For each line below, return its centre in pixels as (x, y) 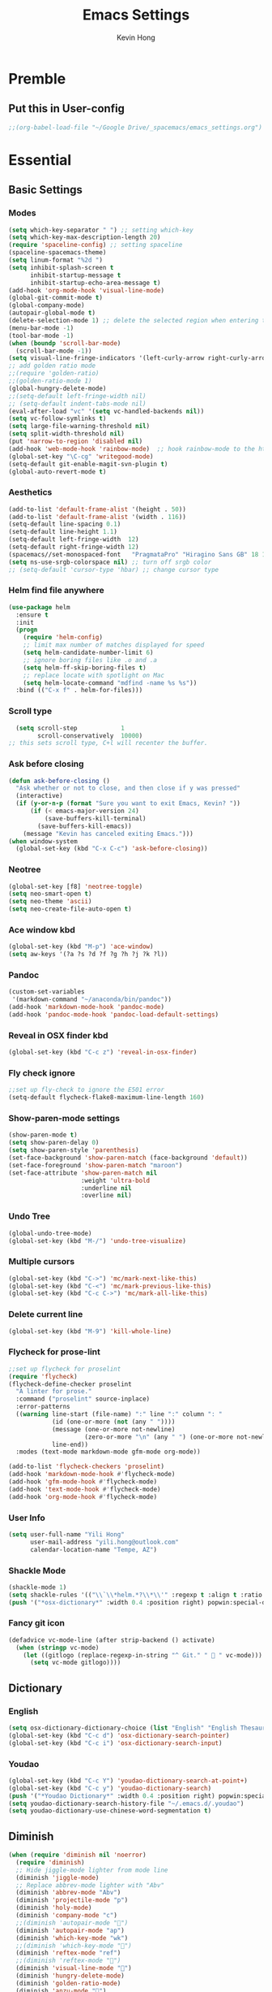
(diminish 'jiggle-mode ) (57, 1877)
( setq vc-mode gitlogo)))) (75, 1663)
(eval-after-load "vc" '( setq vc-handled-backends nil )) (106, 411)
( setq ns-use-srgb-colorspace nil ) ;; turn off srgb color (110, 562)
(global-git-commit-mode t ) (56, 298)
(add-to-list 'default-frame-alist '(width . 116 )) (97, 517)
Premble (37, 78)
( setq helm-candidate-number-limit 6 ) (88, 653)
